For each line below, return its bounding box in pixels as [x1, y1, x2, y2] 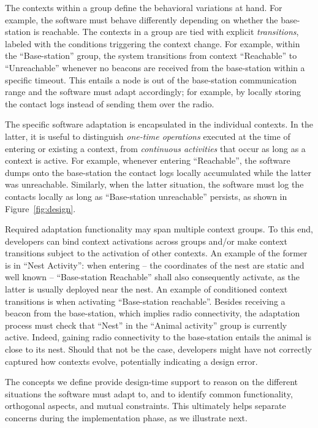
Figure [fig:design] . [5, 202, 76, 215]
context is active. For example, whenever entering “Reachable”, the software [5, 154, 290, 167]
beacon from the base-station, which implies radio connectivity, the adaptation [5, 307, 300, 319]
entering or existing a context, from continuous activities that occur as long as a [5, 142, 306, 155]
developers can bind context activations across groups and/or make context [5, 234, 287, 247]
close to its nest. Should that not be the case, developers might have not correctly [5, 343, 312, 356]
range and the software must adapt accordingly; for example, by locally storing [5, 85, 301, 98]
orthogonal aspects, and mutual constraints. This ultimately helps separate [5, 399, 286, 412]
